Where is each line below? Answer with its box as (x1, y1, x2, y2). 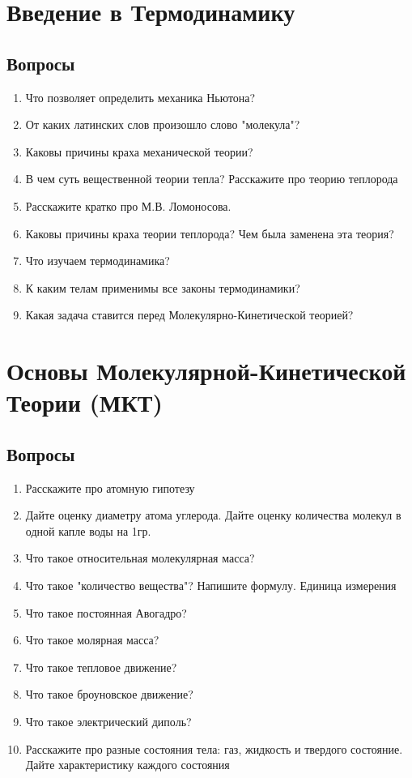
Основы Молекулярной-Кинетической (6, 354, 406, 387)
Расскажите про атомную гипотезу (25, 479, 195, 496)
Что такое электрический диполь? (25, 713, 192, 730)
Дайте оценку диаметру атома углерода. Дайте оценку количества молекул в (25, 507, 401, 524)
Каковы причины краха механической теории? (25, 143, 253, 160)
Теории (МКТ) (6, 386, 164, 419)
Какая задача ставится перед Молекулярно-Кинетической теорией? (25, 306, 354, 323)
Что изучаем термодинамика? (25, 252, 170, 269)
